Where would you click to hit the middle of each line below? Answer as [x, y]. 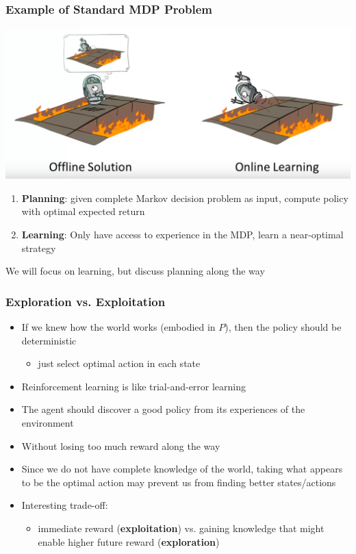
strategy [39, 248]
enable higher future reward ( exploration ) [129, 541]
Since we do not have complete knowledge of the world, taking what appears [182, 469]
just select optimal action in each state [119, 363]
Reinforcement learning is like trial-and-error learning [134, 386]
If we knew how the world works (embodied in [118, 327]
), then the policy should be [283, 327]
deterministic [49, 340]
